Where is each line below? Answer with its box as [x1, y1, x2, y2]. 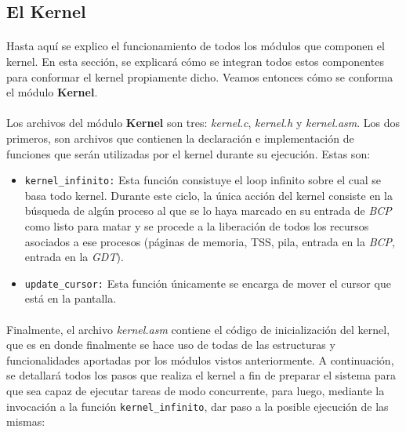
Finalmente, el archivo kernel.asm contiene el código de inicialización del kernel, [6, 321, 390, 337]
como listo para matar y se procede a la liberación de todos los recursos [24, 217, 369, 234]
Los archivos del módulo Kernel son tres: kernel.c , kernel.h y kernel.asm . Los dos [6, 114, 401, 131]
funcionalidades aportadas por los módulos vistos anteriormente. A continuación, [6, 351, 394, 368]
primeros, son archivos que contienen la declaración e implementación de [6, 129, 354, 146]
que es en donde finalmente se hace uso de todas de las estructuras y [6, 336, 335, 353]
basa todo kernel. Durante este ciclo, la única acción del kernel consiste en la [24, 187, 393, 203]
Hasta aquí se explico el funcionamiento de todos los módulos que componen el [6, 38, 385, 54]
